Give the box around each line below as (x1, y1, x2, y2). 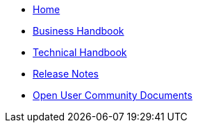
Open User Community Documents (33, 89, 192, 101)
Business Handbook (33, 25, 124, 37)
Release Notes (33, 68, 99, 80)
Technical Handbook (33, 46, 127, 58)
